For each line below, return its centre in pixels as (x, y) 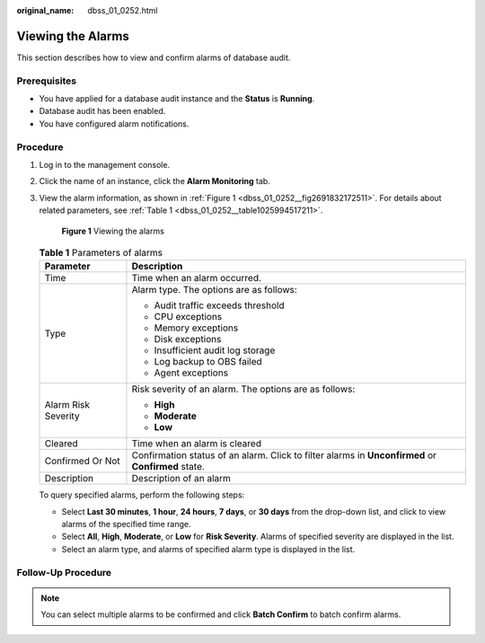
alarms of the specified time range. (126, 524)
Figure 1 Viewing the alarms (113, 231)
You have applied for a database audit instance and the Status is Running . (177, 99)
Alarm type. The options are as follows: (215, 290)
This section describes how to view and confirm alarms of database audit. (154, 57)
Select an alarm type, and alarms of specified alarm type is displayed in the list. (208, 549)
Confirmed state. (168, 467)
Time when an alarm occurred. (197, 278)
